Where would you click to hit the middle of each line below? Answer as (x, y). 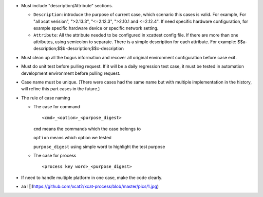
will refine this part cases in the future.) (60, 89)
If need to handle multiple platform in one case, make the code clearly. (92, 178)
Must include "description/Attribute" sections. (67, 6)
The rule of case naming (46, 98)
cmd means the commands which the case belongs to (87, 129)
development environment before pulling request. (71, 73)
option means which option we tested (72, 138)
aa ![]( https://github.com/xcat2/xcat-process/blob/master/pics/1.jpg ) (90, 186)
